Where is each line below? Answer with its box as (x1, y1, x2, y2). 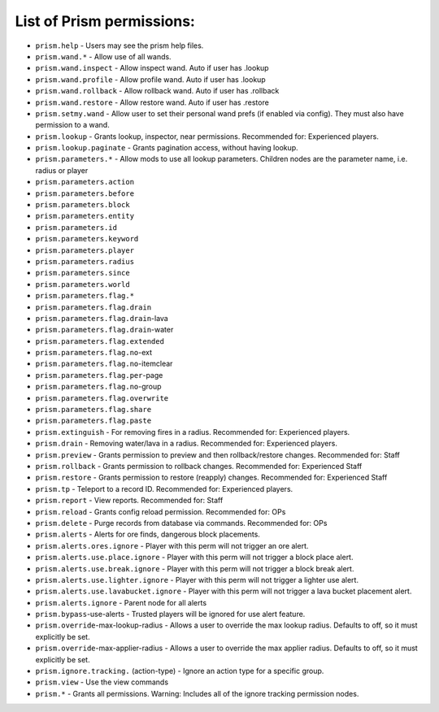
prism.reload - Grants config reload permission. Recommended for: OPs (35, 506, 286, 516)
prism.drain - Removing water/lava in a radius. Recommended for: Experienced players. (35, 439, 337, 449)
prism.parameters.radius (35, 257, 134, 266)
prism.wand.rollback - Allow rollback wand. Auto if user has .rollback (35, 86, 280, 96)
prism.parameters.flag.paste (35, 416, 152, 426)
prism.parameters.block (35, 200, 130, 210)
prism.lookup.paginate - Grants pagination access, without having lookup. (35, 143, 298, 153)
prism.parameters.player (35, 245, 134, 255)
